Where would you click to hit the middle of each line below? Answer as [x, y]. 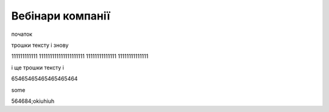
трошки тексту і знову [40, 45]
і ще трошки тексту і [37, 68]
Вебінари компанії [61, 16]
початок [22, 34]
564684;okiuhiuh [33, 101]
